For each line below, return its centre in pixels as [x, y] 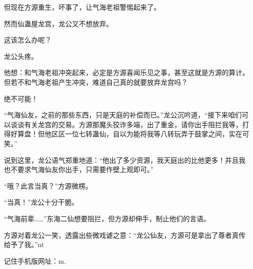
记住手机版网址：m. [35, 260]
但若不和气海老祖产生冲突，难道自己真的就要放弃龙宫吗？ [96, 82]
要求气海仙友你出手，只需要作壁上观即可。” [85, 169]
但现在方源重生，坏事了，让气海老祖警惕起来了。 [82, 7]
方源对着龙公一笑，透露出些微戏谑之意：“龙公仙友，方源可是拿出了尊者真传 [125, 235]
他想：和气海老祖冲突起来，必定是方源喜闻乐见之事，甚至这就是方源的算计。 [126, 72]
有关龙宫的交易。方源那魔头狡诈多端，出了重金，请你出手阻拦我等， [133, 124]
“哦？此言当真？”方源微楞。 [48, 185]
